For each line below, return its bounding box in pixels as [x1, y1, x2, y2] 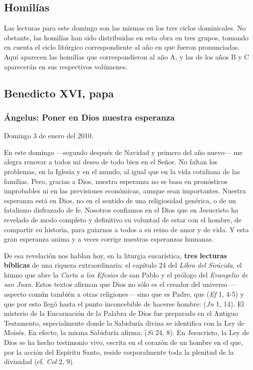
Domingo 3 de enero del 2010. [4, 130, 93, 141]
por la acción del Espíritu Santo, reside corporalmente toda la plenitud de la [4, 346, 234, 357]
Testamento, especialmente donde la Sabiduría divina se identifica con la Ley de [4, 317, 245, 328]
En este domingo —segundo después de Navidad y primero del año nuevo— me [4, 147, 243, 157]
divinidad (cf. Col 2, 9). [4, 356, 75, 367]
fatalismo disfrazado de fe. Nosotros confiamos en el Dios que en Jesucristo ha [4, 205, 239, 215]
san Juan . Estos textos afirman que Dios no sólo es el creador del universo [4, 279, 227, 289]
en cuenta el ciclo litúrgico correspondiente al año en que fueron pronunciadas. [4, 42, 240, 52]
